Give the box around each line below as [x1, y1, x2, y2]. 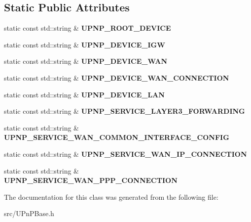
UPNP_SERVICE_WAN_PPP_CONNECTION [4, 175, 178, 185]
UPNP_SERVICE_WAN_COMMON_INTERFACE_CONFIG [4, 132, 229, 142]
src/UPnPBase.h [4, 208, 54, 219]
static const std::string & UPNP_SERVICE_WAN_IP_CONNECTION [4, 148, 247, 159]
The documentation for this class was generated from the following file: [4, 191, 218, 202]
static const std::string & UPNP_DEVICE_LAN [4, 89, 165, 99]
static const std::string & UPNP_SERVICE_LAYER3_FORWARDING [4, 106, 245, 116]
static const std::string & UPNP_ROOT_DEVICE [4, 23, 171, 33]
